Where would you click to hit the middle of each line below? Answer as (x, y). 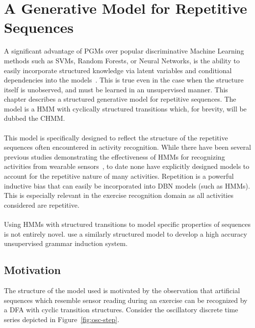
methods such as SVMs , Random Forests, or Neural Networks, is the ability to (122, 60)
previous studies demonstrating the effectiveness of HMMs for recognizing (115, 156)
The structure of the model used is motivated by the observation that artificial (122, 290)
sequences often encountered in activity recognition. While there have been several (127, 147)
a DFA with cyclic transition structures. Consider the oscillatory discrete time (121, 310)
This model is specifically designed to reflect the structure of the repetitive (116, 137)
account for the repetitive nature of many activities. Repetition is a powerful (119, 176)
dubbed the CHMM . (35, 118)
